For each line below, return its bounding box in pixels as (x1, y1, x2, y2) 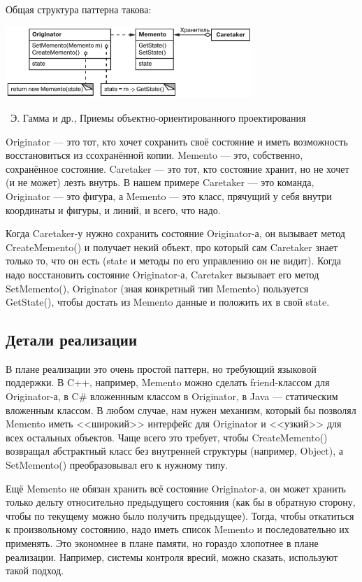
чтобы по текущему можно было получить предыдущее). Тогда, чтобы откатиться (6, 508, 354, 523)
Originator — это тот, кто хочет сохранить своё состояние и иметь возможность (6, 134, 348, 148)
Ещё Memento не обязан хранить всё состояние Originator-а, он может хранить (6, 481, 347, 495)
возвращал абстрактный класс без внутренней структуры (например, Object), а (6, 443, 344, 458)
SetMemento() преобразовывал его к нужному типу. (6, 457, 229, 472)
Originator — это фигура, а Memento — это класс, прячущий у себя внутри (6, 188, 332, 203)
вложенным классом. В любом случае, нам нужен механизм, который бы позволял (6, 402, 356, 417)
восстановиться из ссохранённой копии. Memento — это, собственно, (6, 148, 303, 162)
